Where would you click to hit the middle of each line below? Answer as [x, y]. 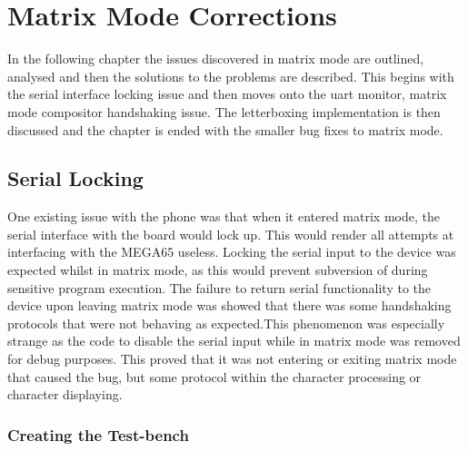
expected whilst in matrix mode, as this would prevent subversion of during [218, 270]
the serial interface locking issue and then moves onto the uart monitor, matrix [227, 94]
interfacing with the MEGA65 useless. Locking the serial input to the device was [232, 252]
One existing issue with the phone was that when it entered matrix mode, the [224, 216]
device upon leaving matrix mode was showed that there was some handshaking [229, 305]
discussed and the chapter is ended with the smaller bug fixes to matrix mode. [225, 129]
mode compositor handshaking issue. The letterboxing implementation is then [224, 111]
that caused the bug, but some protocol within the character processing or [214, 376]
